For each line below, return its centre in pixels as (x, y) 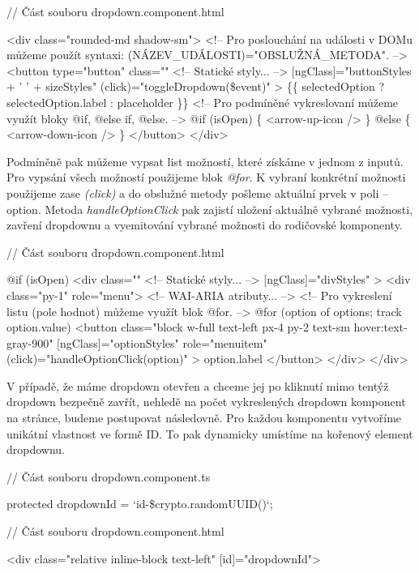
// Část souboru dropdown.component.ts (109, 476)
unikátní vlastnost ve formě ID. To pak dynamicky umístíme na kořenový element (210, 433)
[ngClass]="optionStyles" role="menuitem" (162, 342)
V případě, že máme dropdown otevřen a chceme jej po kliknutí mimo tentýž (198, 385)
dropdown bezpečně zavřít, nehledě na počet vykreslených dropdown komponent (206, 402)
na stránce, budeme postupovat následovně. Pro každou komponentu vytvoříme (204, 418)
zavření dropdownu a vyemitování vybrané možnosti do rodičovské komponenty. (205, 225)
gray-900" (30, 342)
